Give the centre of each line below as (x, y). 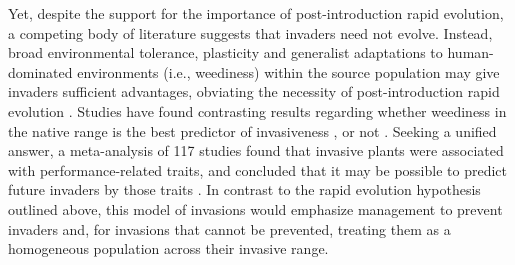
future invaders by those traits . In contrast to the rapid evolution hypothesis (244, 189)
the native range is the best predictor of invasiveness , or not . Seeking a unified (252, 130)
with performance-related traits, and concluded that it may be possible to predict (257, 169)
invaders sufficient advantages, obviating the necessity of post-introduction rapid (254, 91)
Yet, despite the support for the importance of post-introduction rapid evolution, (256, 13)
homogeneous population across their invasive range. (168, 248)
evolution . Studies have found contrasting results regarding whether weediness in (257, 110)
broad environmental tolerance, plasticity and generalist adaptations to (225, 52)
